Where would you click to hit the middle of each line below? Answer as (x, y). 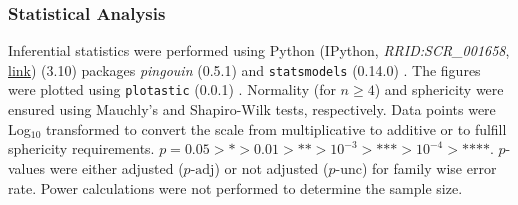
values (27, 167)
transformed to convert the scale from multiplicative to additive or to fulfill (276, 128)
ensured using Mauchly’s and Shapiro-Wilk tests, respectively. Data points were (252, 109)
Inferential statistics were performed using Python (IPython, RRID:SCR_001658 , (259, 50)
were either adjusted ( (116, 167)
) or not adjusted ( (271, 167)
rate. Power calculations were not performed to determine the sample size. (235, 187)
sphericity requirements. (81, 148)
